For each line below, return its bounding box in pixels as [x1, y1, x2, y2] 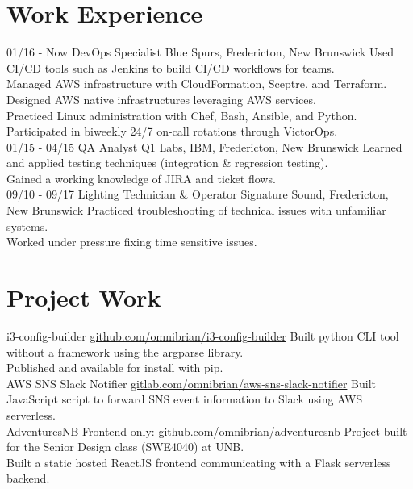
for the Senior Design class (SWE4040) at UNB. [6, 438, 244, 455]
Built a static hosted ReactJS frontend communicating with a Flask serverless [6, 453, 391, 470]
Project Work [6, 281, 161, 314]
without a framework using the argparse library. [6, 343, 244, 360]
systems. [6, 217, 48, 234]
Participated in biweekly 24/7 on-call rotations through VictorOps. [6, 123, 338, 140]
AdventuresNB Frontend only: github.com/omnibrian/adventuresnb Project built [6, 422, 407, 439]
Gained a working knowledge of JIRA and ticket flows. [6, 169, 276, 186]
